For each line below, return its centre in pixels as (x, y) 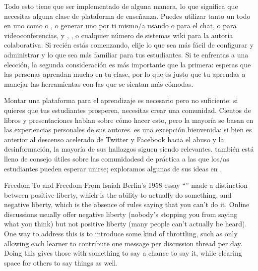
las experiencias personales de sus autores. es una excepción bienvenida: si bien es (128, 130)
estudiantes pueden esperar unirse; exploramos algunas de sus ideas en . (113, 168)
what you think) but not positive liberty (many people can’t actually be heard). (126, 224)
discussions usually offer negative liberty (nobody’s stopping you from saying (121, 214)
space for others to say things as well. (61, 262)
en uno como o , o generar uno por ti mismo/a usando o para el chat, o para (120, 26)
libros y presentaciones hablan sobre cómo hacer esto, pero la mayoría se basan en (129, 120)
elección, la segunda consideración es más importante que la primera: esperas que (128, 64)
